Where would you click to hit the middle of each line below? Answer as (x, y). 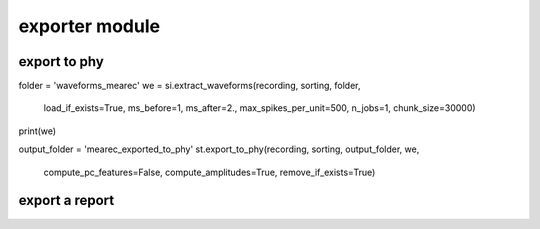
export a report (66, 200)
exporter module (89, 26)
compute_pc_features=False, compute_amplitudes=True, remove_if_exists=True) (209, 172)
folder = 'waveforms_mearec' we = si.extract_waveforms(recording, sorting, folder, (189, 86)
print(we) (37, 131)
